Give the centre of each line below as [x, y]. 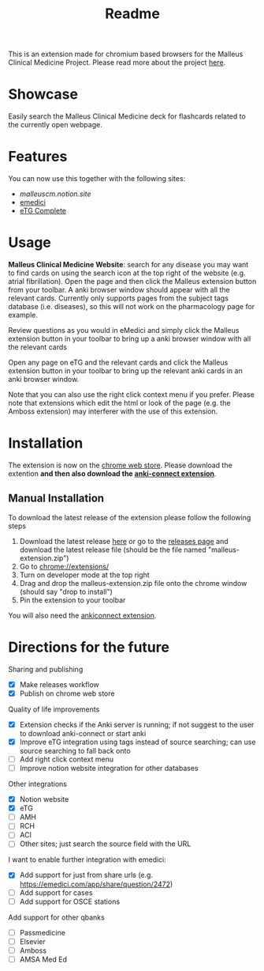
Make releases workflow [59, 684]
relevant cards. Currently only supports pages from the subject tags [118, 298]
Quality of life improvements [54, 709]
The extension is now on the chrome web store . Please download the [120, 465]
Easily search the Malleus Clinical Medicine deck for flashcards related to [127, 116]
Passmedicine [42, 932]
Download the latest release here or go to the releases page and [124, 541]
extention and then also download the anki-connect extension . [112, 473]
